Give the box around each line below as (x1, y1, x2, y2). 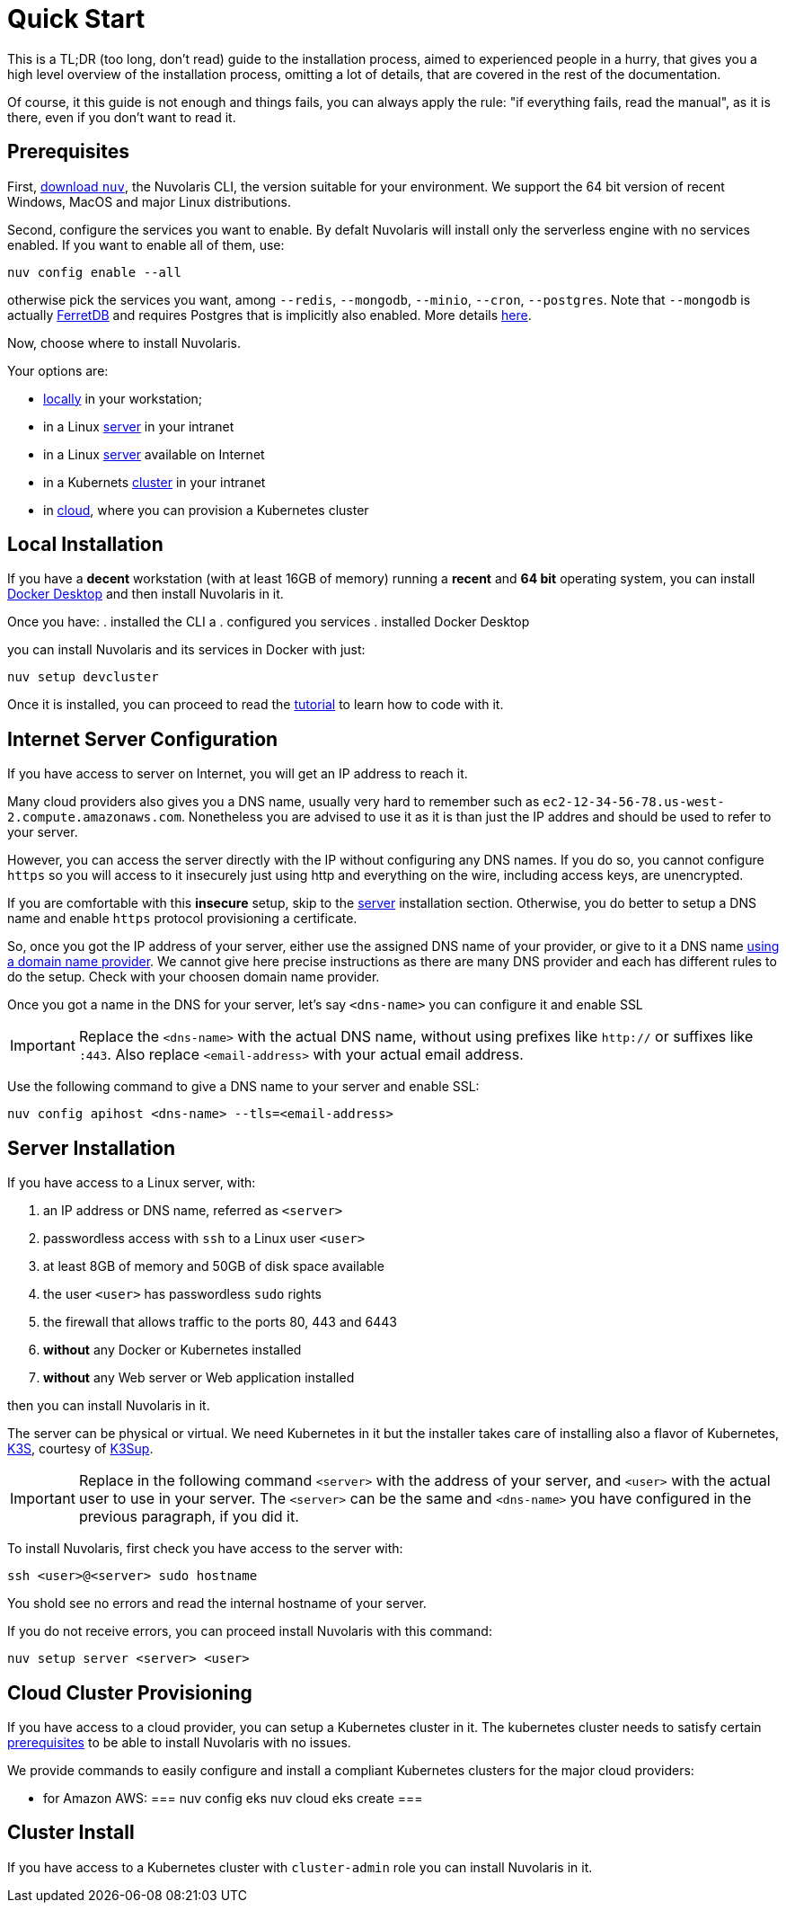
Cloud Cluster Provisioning (7, 1681, 252, 1704)
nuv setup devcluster (7, 670, 159, 685)
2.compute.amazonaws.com (7, 810, 181, 825)
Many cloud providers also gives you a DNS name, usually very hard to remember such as (7, 794, 540, 810)
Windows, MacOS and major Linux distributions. (7, 193, 291, 209)
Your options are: (7, 362, 109, 378)
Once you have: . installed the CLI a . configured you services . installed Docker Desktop (7, 614, 530, 630)
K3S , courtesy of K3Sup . (7, 1441, 154, 1457)
